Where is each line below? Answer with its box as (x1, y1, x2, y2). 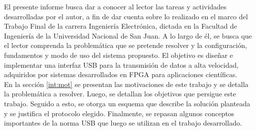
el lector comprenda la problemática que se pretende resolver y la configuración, (4, 40, 247, 50)
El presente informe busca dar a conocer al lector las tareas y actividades (4, 1, 227, 11)
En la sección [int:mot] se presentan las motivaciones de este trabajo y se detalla (4, 79, 249, 89)
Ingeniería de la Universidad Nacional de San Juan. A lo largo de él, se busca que (4, 30, 252, 41)
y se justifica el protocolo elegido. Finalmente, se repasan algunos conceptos (4, 108, 235, 118)
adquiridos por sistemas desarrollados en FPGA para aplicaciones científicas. (4, 69, 238, 80)
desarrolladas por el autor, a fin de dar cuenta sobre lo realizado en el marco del (4, 11, 248, 21)
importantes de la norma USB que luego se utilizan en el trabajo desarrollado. (4, 118, 242, 128)
